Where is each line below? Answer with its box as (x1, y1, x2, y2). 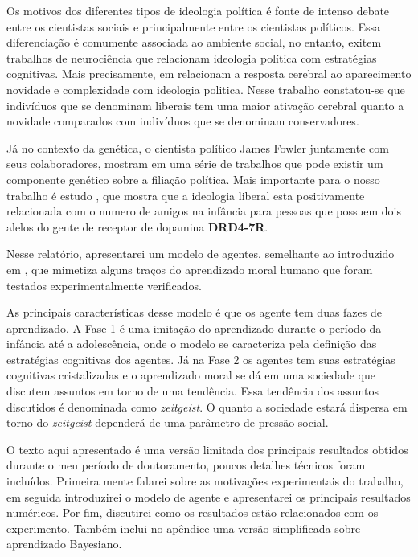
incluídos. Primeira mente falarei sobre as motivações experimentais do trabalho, (6, 473, 404, 489)
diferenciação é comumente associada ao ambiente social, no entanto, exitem (6, 34, 382, 51)
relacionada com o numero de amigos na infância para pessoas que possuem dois (6, 203, 402, 219)
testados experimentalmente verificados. (6, 276, 202, 293)
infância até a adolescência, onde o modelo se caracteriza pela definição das (6, 335, 377, 352)
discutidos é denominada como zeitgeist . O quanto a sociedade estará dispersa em (6, 398, 408, 415)
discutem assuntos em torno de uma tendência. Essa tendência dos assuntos (6, 383, 379, 399)
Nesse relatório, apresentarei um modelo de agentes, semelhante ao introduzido (6, 245, 395, 262)
